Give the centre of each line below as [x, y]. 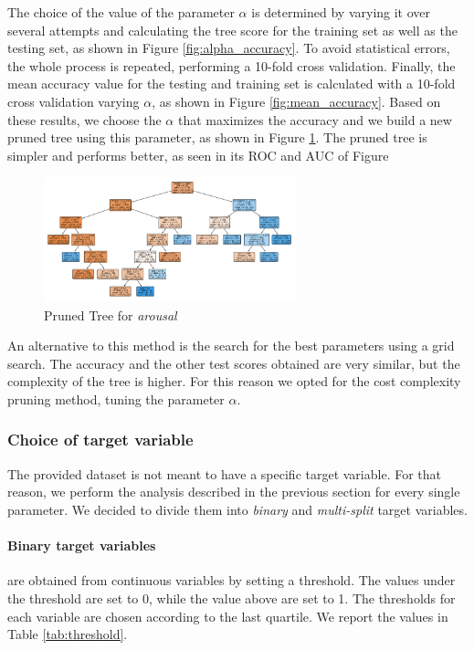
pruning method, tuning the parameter [116, 398]
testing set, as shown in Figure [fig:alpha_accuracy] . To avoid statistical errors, [229, 48]
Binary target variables [82, 545]
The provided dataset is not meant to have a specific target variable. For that [225, 473]
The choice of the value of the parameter [121, 12]
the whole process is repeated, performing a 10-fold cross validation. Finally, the [232, 65]
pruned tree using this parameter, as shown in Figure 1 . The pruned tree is [217, 137]
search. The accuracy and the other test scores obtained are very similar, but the [234, 363]
